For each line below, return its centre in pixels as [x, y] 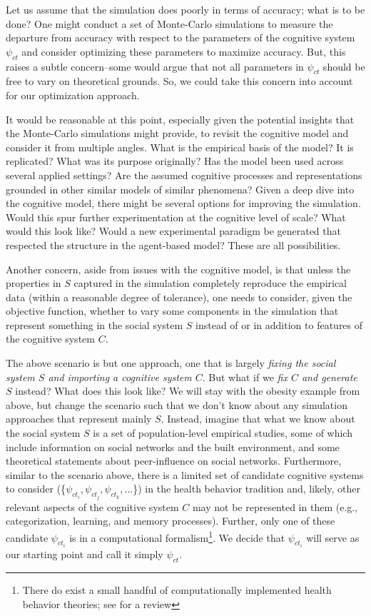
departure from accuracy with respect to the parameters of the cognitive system [181, 37]
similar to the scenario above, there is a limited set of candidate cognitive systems [185, 474]
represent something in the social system [95, 324]
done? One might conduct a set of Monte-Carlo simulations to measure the [169, 23]
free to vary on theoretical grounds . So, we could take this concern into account [179, 81]
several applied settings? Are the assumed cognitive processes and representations [184, 175]
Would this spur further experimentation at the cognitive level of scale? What [176, 217]
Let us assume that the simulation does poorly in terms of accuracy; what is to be [185, 9]
